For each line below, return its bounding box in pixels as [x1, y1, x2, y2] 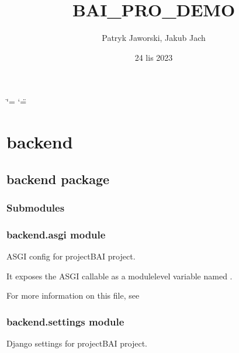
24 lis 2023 [134, 51, 173, 63]
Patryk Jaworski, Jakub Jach [102, 32, 206, 44]
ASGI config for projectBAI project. [6, 250, 136, 262]
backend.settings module [6, 314, 124, 328]
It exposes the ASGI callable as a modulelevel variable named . [6, 269, 233, 282]
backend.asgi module [6, 227, 106, 241]
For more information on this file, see [6, 289, 140, 302]
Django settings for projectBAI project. [6, 337, 148, 349]
